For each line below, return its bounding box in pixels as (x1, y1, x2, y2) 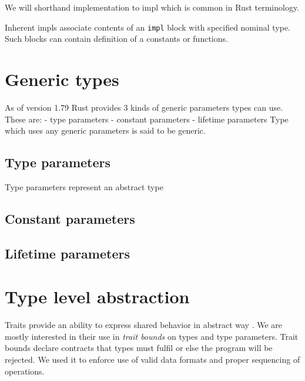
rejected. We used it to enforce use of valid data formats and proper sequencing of (5, 353, 300, 366)
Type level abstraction (5, 284, 190, 309)
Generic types (5, 67, 119, 91)
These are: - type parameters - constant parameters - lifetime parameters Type (5, 112, 289, 125)
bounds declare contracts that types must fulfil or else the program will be (5, 342, 273, 354)
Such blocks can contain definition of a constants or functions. (5, 32, 228, 45)
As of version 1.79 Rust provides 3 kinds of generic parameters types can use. (5, 101, 283, 113)
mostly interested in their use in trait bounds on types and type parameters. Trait (5, 330, 299, 342)
